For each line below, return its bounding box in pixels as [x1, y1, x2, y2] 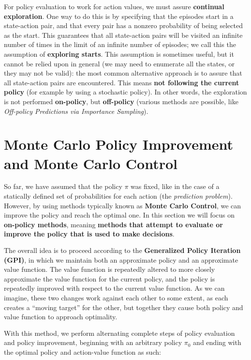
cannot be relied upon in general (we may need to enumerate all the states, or [4, 58, 235, 68]
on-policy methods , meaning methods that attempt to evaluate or [4, 219, 223, 229]
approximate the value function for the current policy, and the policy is [4, 273, 215, 283]
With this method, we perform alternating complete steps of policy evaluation [4, 328, 235, 338]
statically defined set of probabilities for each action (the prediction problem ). [4, 191, 233, 201]
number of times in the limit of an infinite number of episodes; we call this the [4, 39, 236, 49]
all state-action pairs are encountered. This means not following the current [4, 77, 239, 87]
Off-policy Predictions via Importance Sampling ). [4, 106, 148, 116]
